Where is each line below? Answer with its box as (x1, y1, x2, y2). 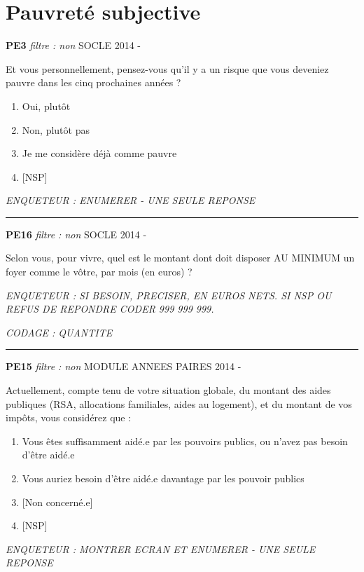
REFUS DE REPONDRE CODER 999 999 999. (6, 301, 214, 316)
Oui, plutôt (22, 98, 71, 113)
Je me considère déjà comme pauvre (22, 146, 177, 161)
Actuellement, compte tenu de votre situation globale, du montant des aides (6, 383, 331, 397)
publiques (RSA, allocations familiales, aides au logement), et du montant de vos (6, 396, 352, 411)
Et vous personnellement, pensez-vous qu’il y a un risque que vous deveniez (6, 61, 329, 76)
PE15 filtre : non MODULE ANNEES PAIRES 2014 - (6, 359, 241, 374)
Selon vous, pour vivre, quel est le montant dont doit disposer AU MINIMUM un (6, 250, 355, 265)
